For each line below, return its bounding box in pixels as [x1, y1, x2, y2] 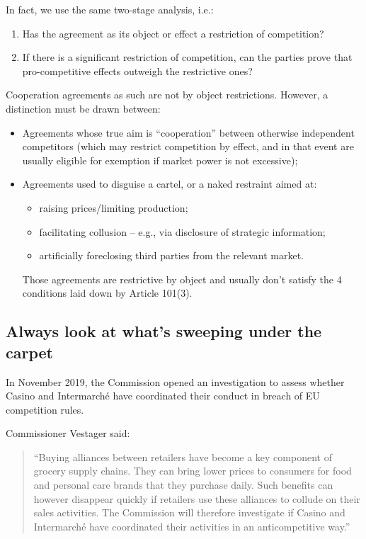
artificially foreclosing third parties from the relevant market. [39, 248, 304, 263]
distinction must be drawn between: [6, 101, 161, 115]
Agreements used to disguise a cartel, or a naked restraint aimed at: [22, 176, 317, 191]
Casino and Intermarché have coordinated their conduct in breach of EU [6, 388, 320, 403]
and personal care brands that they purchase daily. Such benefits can [33, 477, 333, 492]
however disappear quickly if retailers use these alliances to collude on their [33, 491, 360, 506]
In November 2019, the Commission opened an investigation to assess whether [6, 374, 345, 389]
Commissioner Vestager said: [6, 426, 130, 441]
